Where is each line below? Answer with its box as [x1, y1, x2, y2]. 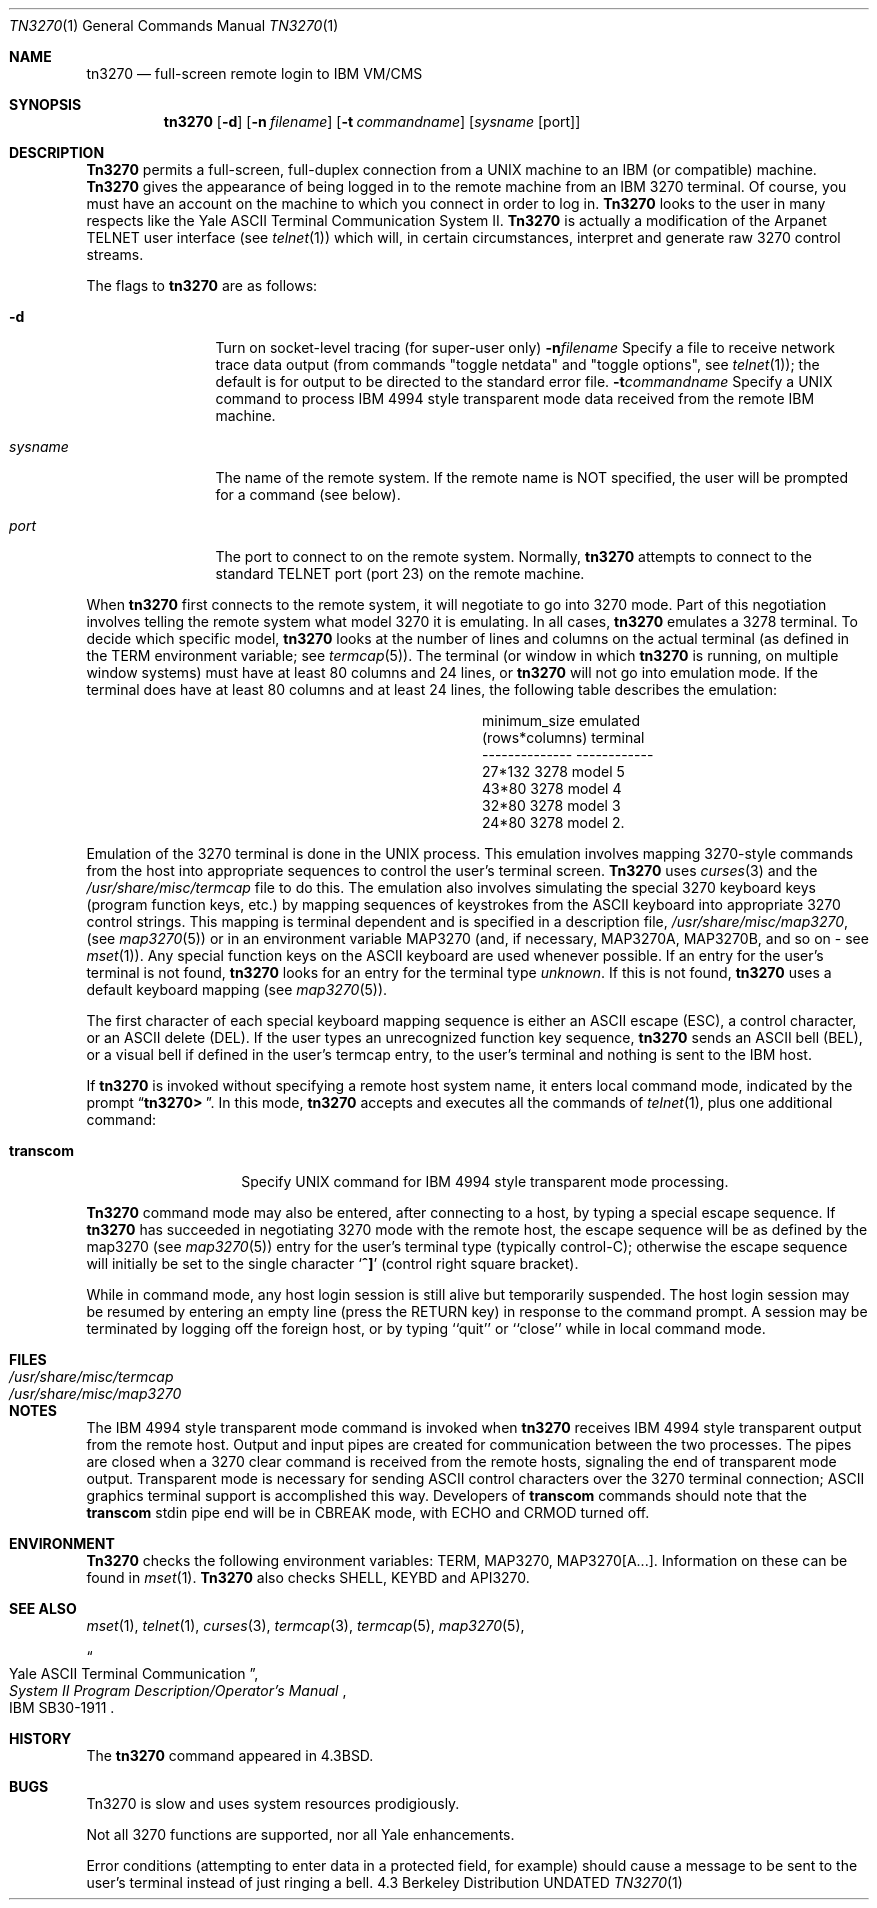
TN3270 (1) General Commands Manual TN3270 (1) [9, 17, 339, 34]
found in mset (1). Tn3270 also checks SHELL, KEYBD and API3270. [86, 1569, 530, 1586]
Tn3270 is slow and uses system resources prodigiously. [86, 1795, 460, 1812]
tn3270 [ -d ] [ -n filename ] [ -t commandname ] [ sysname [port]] [163, 113, 581, 130]
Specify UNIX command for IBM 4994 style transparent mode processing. [241, 1173, 729, 1190]
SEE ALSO [9, 1600, 77, 1617]
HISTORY [9, 1730, 72, 1747]
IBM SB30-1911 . [9, 1699, 115, 1716]
